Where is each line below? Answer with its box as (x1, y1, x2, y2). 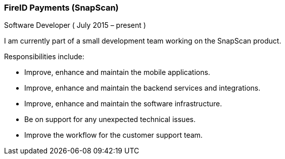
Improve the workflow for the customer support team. (24, 131, 203, 140)
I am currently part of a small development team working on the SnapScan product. (4, 36, 281, 46)
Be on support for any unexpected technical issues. (24, 115, 196, 124)
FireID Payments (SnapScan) (4, 3, 119, 13)
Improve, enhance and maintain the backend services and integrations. (24, 84, 261, 93)
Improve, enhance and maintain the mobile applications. (24, 68, 210, 77)
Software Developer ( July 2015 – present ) (4, 21, 146, 30)
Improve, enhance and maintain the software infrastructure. (24, 99, 222, 108)
